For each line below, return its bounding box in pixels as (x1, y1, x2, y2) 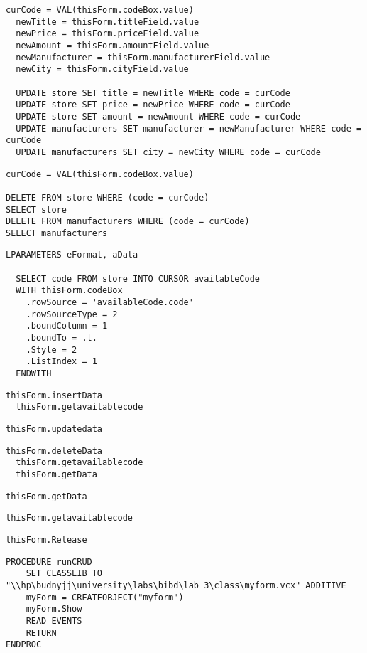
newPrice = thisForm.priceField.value (16, 28, 199, 39)
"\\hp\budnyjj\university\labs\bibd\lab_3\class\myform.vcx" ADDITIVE (6, 580, 346, 590)
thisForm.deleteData (6, 445, 103, 456)
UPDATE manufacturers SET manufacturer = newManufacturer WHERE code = (16, 123, 362, 134)
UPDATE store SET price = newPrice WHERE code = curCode (16, 100, 290, 110)
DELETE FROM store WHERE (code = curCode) (6, 192, 209, 203)
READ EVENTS (26, 615, 82, 626)
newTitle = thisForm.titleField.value (16, 16, 199, 27)
